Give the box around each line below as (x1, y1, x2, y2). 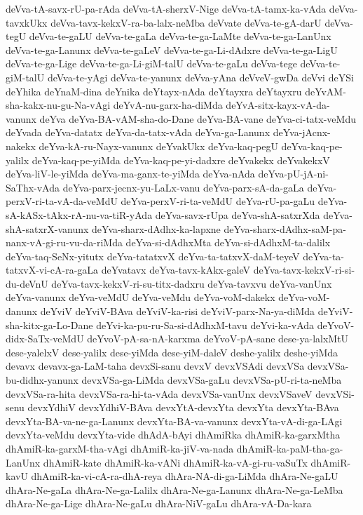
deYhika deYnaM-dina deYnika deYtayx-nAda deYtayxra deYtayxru (6, 83, 302, 98)
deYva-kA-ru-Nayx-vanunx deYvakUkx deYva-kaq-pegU (39, 138, 278, 153)
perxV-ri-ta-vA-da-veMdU (6, 194, 118, 208)
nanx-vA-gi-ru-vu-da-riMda (6, 235, 123, 250)
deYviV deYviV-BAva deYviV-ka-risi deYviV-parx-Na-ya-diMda (40, 304, 315, 319)
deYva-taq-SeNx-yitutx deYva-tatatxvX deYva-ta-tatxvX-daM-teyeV (6, 248, 300, 263)
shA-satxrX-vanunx (6, 221, 89, 236)
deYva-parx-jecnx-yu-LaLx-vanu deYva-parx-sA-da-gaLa (62, 180, 304, 194)
